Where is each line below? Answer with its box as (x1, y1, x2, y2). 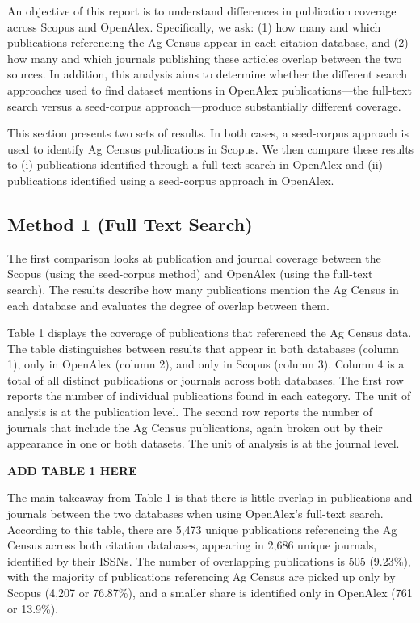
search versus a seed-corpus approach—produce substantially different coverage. (7, 97, 401, 114)
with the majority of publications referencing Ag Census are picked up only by (7, 568, 396, 585)
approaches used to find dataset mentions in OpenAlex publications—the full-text (7, 81, 412, 98)
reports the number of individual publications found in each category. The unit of (7, 387, 411, 404)
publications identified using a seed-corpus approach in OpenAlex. (7, 171, 334, 188)
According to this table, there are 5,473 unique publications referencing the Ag (7, 520, 397, 537)
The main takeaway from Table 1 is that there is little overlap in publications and (7, 489, 413, 506)
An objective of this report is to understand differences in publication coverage (7, 2, 397, 19)
